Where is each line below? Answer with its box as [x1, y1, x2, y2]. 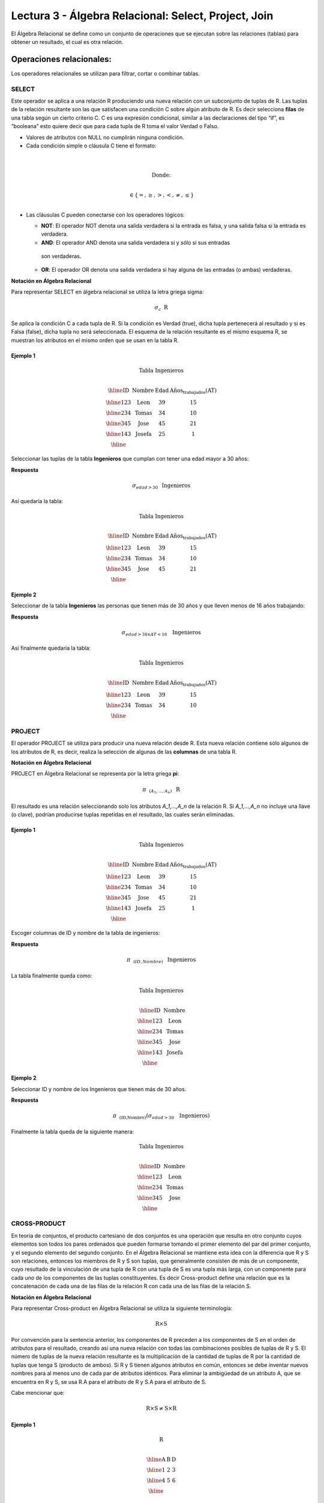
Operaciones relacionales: [11, 54, 112, 64]
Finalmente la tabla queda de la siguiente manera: [11, 1128, 134, 1135]
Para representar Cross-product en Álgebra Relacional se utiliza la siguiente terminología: [11, 1305, 233, 1312]
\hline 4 [146, 1477, 166, 1484]
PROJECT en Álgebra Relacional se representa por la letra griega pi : [11, 770, 179, 777]
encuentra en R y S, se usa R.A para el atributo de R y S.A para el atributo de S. [11, 1378, 207, 1385]
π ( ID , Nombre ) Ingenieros [127, 957, 196, 964]
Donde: [151, 171, 171, 179]
